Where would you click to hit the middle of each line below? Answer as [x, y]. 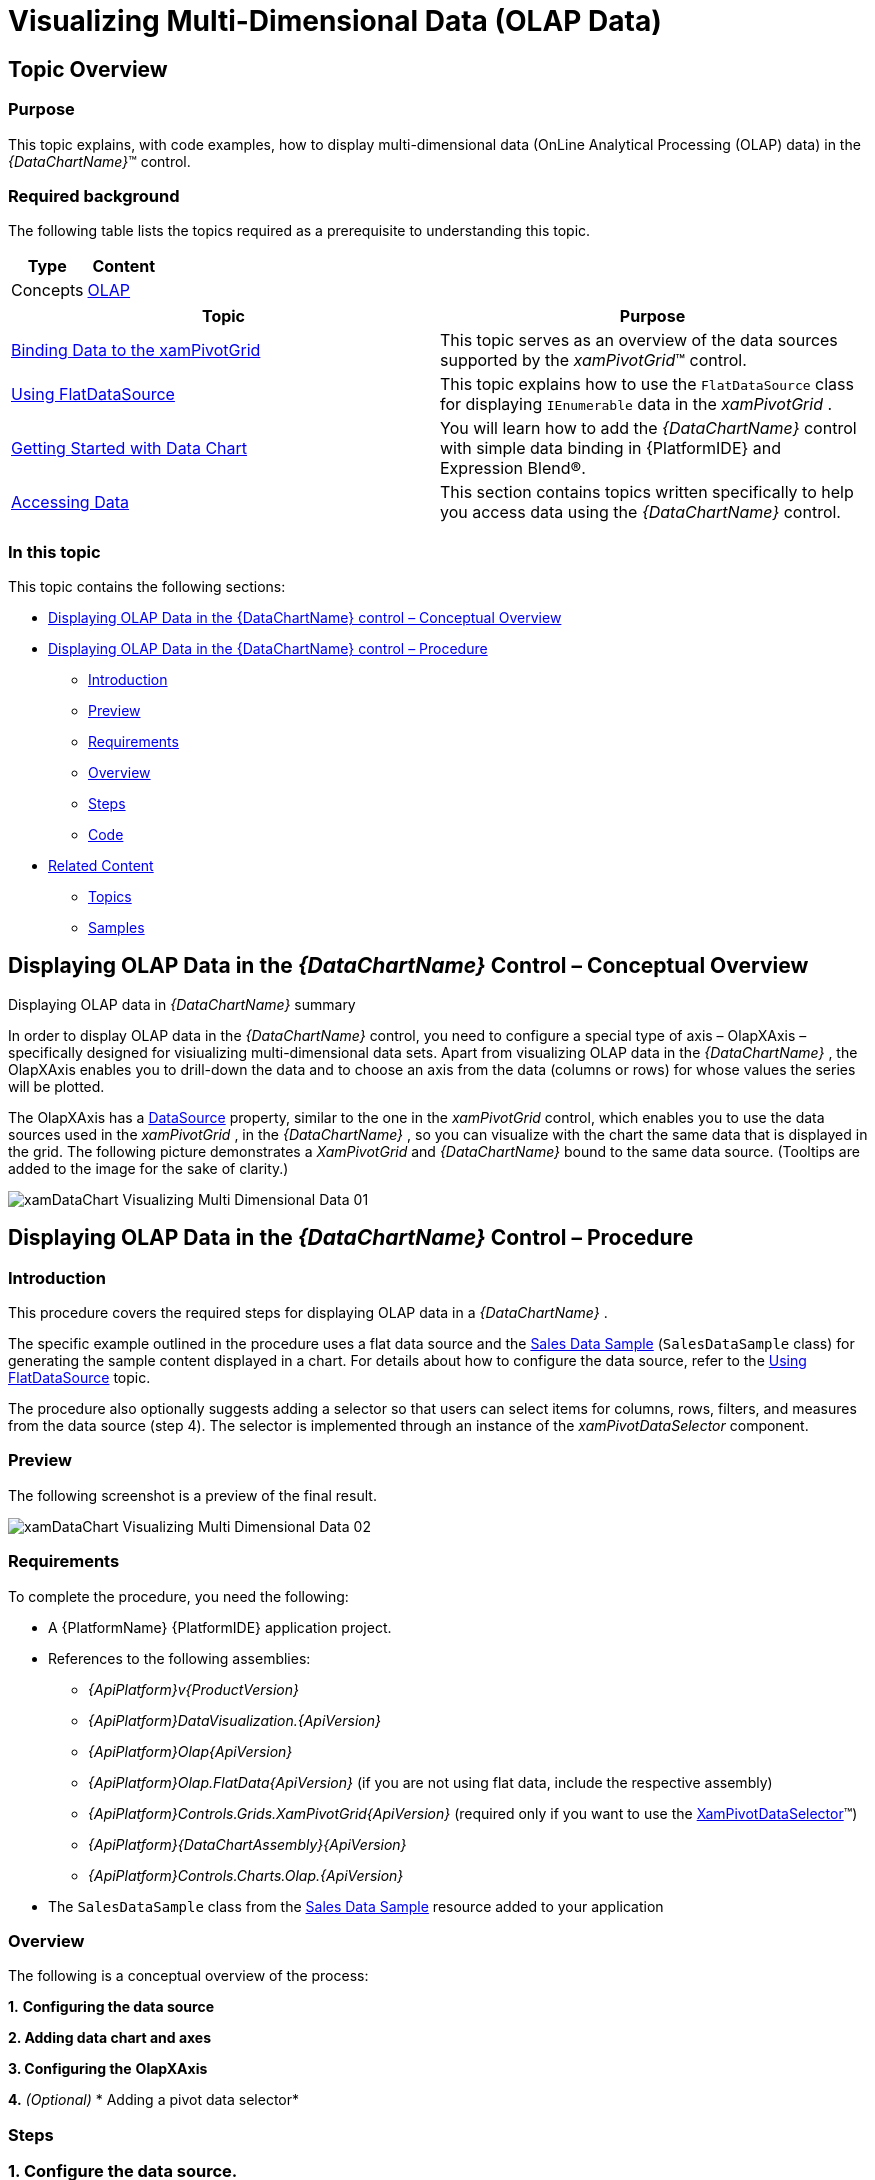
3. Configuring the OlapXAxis [108, 2069]
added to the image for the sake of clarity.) [148, 1168]
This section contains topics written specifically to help [647, 492]
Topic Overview [88, 69]
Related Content [101, 866]
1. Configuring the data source [111, 2007]
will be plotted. [56, 1086]
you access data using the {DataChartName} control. [640, 512]
